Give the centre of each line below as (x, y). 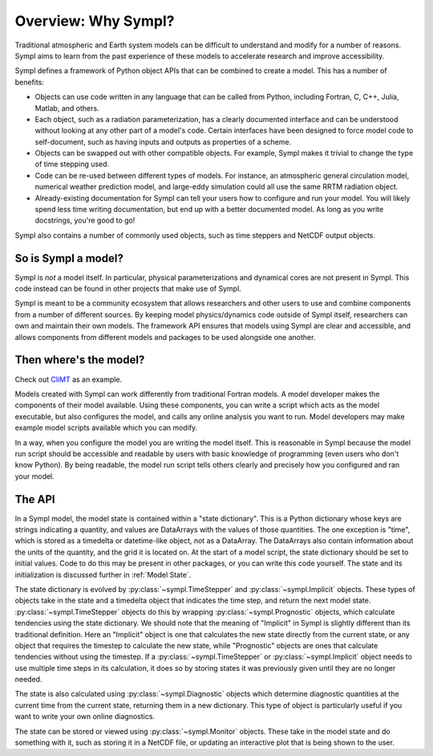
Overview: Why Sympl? (95, 21)
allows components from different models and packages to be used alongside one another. (165, 337)
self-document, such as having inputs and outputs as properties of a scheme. (163, 141)
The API (35, 499)
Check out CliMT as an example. (69, 379)
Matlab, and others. (67, 108)
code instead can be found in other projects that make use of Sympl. (128, 288)
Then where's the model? (80, 360)
